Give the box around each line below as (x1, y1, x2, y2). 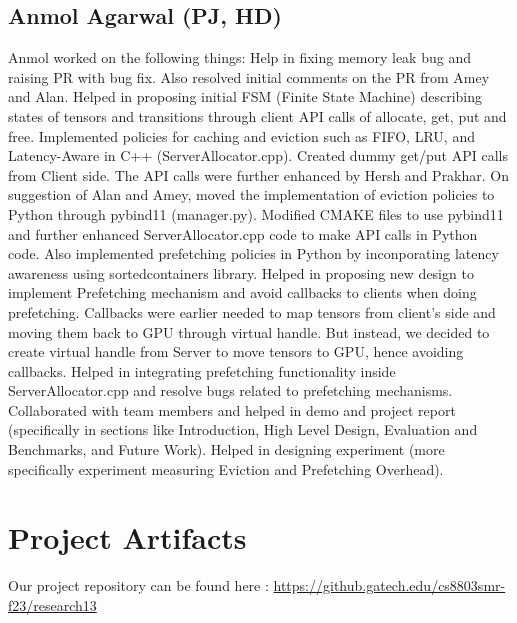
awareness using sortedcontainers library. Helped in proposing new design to (8, 262, 474, 283)
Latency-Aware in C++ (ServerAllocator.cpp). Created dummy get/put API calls (8, 145, 508, 166)
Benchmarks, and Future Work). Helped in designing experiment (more (8, 439, 445, 460)
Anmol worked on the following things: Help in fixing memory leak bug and (8, 47, 471, 68)
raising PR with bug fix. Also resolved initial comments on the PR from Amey (8, 66, 490, 87)
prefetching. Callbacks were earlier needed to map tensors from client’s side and (8, 301, 496, 322)
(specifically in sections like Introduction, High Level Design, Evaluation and (8, 419, 478, 440)
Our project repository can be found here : (8, 575, 269, 596)
